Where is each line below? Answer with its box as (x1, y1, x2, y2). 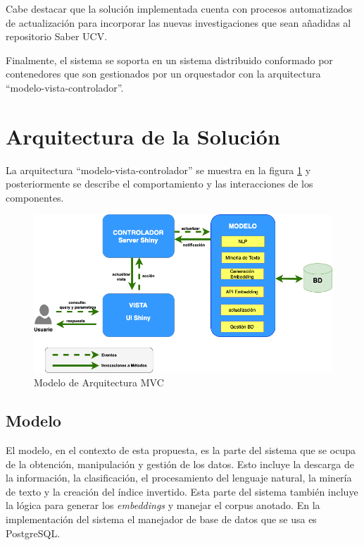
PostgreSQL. (6, 525, 61, 540)
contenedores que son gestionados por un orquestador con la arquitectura (6, 66, 321, 81)
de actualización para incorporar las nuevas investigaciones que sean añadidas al (6, 15, 351, 30)
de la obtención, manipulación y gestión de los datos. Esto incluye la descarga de (6, 456, 354, 471)
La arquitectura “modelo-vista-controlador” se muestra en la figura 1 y (6, 162, 311, 177)
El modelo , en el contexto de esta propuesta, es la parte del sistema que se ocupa (6, 443, 356, 458)
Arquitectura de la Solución (6, 121, 280, 150)
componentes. (6, 190, 64, 204)
